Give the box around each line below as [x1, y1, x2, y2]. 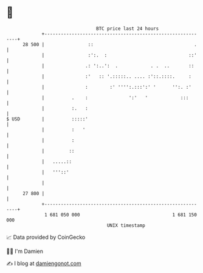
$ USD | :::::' [6, 116, 88, 122]
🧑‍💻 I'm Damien [6, 247, 44, 255]
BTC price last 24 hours [96, 26, 159, 32]
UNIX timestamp [106, 222, 146, 229]
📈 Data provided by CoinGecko [6, 233, 86, 241]
